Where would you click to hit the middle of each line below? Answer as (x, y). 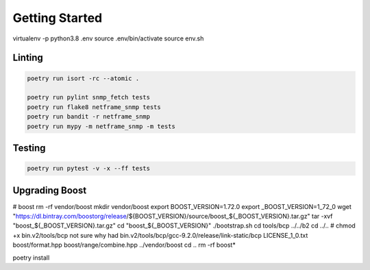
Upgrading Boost (50, 190)
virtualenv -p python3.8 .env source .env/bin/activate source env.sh (108, 38)
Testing (29, 148)
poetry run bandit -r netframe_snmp (89, 117)
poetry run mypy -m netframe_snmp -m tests (101, 126)
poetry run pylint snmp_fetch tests (89, 97)
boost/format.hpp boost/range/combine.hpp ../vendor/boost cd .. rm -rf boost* (124, 245)
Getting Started (58, 18)
